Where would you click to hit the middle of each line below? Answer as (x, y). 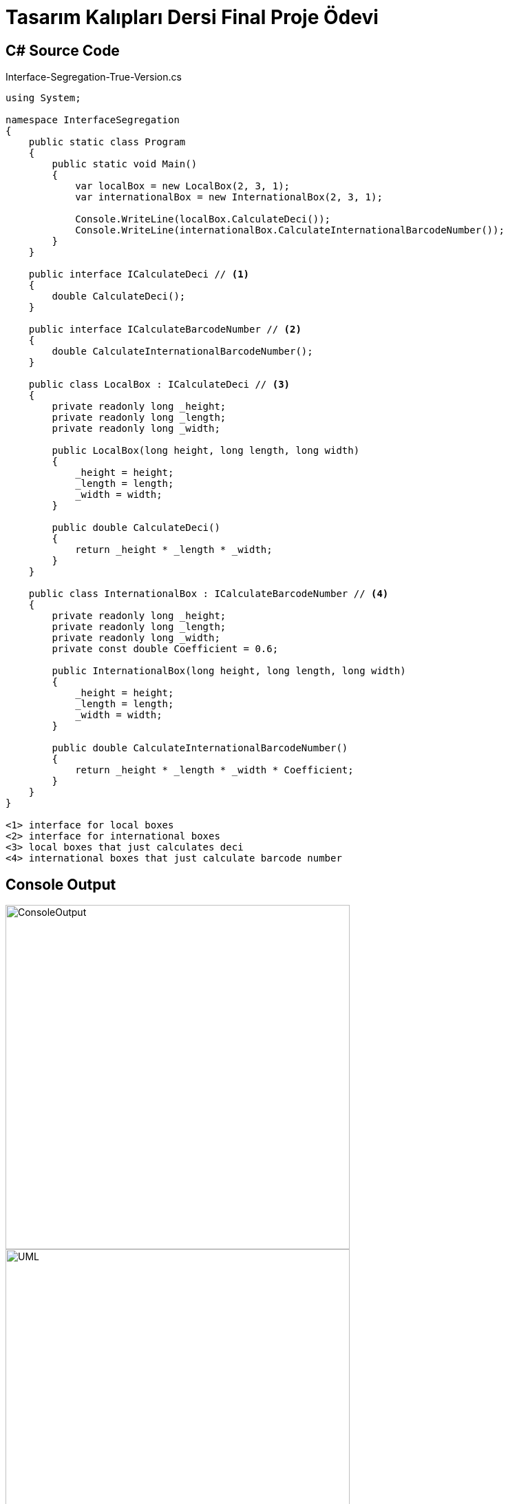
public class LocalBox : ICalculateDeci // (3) (159, 385)
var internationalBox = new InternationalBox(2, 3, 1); (229, 197)
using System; (43, 98)
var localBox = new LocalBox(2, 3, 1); (183, 186)
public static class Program (107, 142)
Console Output (61, 884)
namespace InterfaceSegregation (93, 120)
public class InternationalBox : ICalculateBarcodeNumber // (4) (209, 594)
